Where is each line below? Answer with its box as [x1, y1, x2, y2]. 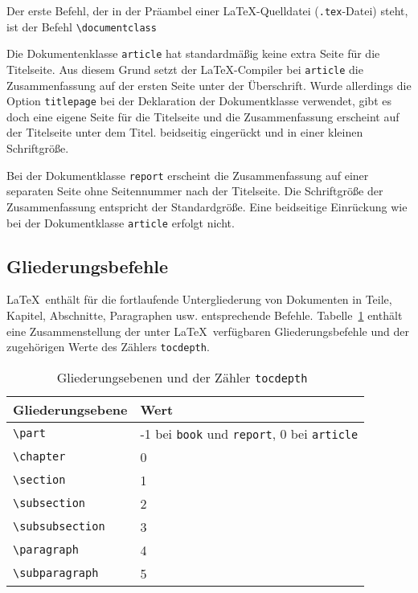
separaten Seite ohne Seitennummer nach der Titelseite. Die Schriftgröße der [6, 182, 383, 199]
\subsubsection [13, 520, 105, 534]
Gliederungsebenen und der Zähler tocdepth [56, 367, 308, 386]
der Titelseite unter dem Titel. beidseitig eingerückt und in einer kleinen [6, 124, 363, 141]
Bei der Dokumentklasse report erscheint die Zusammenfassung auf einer [6, 166, 369, 183]
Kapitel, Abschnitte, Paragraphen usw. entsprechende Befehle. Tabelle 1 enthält [6, 306, 403, 323]
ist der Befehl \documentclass [6, 18, 157, 35]
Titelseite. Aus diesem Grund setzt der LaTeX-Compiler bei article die [6, 60, 363, 77]
